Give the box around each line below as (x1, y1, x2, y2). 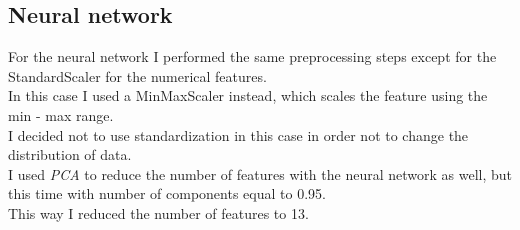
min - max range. (8, 104, 114, 125)
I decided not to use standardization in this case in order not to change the (8, 124, 469, 145)
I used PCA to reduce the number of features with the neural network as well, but (8, 163, 512, 184)
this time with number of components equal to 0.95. (8, 183, 326, 204)
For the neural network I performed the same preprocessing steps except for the (8, 46, 497, 67)
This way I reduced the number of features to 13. (8, 202, 309, 223)
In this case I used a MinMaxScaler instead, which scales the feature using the (8, 85, 488, 106)
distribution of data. (8, 144, 132, 165)
